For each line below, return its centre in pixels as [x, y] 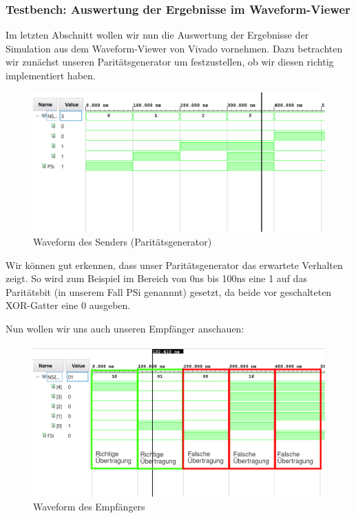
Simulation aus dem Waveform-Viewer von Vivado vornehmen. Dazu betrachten [174, 48]
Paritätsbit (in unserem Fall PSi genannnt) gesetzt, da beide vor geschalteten [169, 291]
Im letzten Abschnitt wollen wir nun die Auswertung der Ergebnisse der [157, 35]
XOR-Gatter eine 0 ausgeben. [68, 305]
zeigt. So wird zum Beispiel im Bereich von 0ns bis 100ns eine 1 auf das [156, 278]
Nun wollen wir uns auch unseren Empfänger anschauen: [125, 329]
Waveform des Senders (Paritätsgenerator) [123, 242]
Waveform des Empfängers [89, 506]
